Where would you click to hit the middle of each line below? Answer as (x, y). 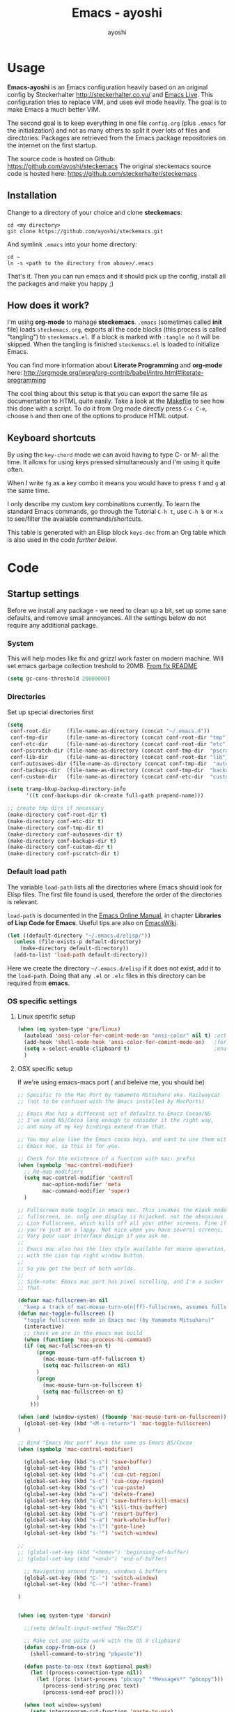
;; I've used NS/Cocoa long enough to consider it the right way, (116, 1121)
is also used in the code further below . (62, 540)
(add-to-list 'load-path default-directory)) (81, 955)
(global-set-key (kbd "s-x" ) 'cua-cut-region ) (93, 1475)
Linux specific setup (46, 1017)
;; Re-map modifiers (54, 1172)
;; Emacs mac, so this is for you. (69, 1146)
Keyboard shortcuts (52, 438)
